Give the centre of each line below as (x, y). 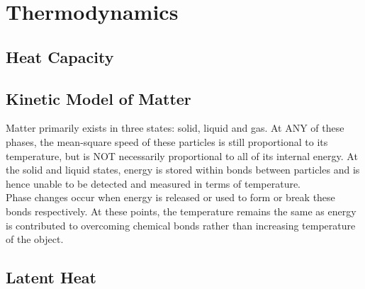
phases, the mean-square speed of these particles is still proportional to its (167, 141)
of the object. (35, 239)
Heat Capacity (60, 56)
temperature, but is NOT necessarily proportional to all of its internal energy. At (182, 155)
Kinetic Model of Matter (99, 98)
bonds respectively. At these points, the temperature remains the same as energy (181, 211)
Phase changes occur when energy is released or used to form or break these (170, 197)
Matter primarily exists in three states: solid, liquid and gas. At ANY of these (175, 128)
